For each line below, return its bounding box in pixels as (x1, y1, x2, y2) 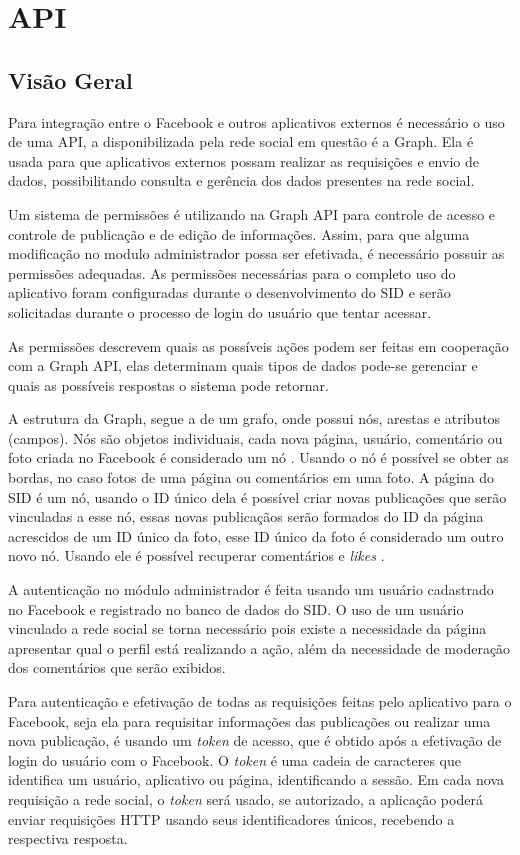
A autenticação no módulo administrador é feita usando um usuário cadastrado (8, 579, 494, 600)
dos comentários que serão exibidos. (8, 657, 226, 678)
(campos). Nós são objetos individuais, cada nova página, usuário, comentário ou (8, 427, 503, 448)
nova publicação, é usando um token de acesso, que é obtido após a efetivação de (8, 730, 502, 751)
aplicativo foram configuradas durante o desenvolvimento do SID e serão (8, 282, 451, 303)
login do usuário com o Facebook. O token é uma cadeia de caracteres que (8, 749, 461, 770)
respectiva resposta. (8, 828, 128, 849)
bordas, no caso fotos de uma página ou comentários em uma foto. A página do (8, 467, 495, 488)
